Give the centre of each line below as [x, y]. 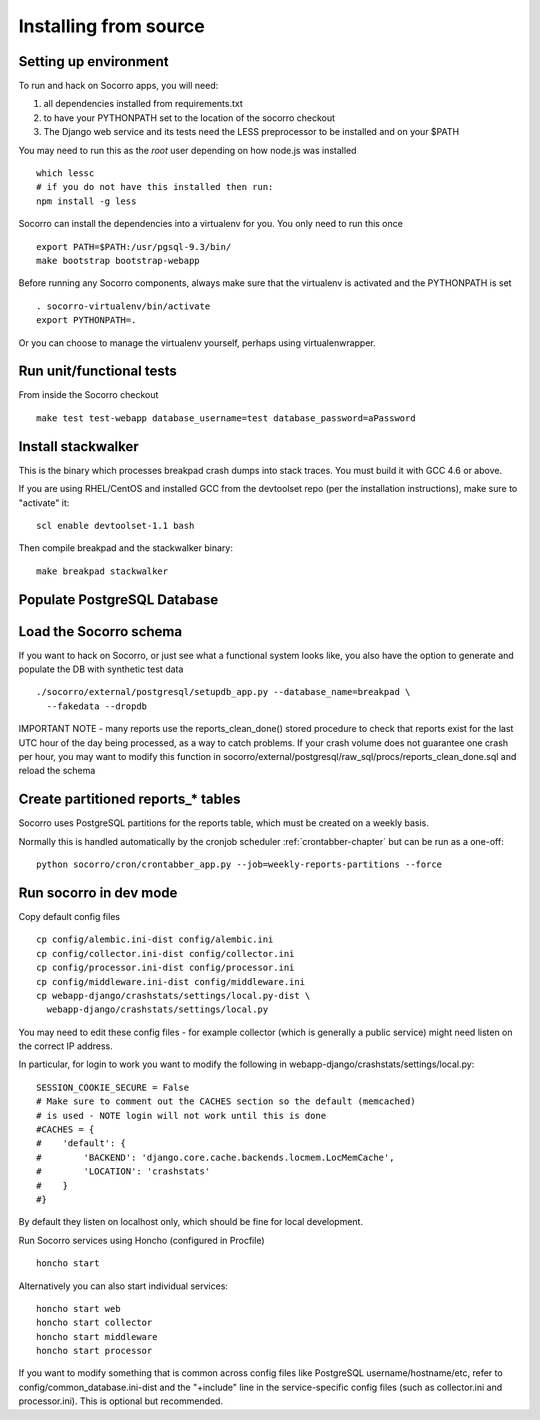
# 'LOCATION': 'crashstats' [123, 1171]
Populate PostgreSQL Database [118, 599]
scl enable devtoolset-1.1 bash [115, 525]
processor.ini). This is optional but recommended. [121, 1401]
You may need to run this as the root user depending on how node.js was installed [187, 150]
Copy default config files [69, 916]
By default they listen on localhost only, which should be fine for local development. [191, 1222]
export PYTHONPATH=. [86, 320]
